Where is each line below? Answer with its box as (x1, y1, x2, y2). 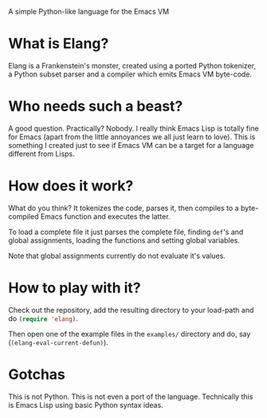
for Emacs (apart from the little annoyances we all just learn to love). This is (8, 131, 256, 142)
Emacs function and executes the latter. (40, 211, 171, 221)
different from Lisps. (8, 149, 76, 158)
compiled (8, 211, 39, 221)
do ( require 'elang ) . (8, 314, 78, 323)
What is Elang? (8, 35, 109, 53)
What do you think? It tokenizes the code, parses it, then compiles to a (8, 203, 239, 213)
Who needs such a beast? (8, 97, 183, 115)
